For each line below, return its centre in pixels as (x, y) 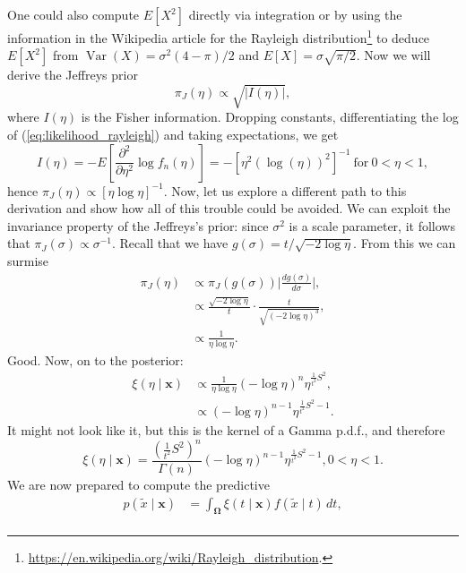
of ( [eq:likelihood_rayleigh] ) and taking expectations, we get (173, 134)
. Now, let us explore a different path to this (285, 190)
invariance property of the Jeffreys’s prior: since (138, 225)
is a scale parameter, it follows (372, 225)
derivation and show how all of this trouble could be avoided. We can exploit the (229, 208)
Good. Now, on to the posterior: (95, 359)
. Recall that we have (170, 243)
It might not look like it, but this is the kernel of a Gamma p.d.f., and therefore (226, 429)
